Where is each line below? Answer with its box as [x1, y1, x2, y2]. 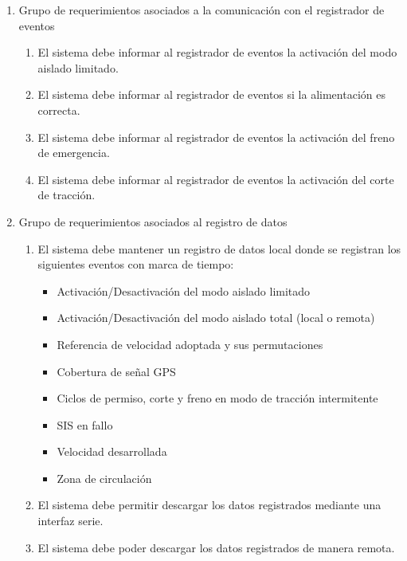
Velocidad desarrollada [57, 443, 167, 460]
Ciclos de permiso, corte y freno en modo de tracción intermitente [57, 390, 378, 406]
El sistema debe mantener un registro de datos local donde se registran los [37, 240, 401, 257]
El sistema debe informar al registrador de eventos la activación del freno [37, 128, 395, 145]
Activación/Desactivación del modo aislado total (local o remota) [57, 309, 375, 326]
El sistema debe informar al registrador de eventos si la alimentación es [37, 86, 385, 103]
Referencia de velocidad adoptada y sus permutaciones [57, 335, 323, 352]
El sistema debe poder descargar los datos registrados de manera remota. [37, 539, 395, 555]
